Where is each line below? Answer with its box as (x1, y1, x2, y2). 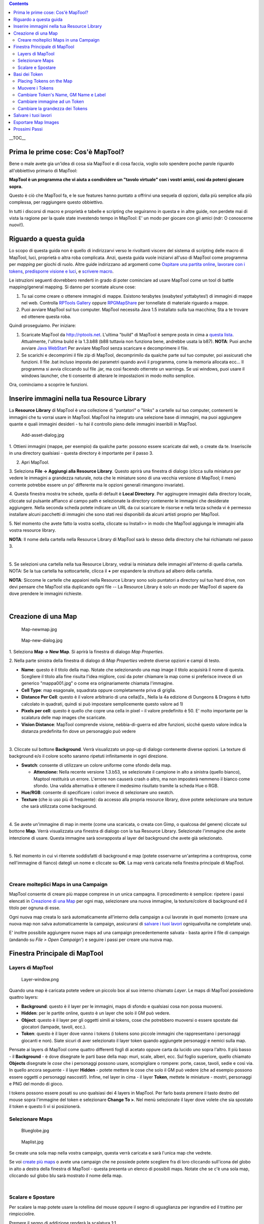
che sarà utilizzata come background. (21, 803, 97, 809)
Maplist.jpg (21, 1139, 44, 1145)
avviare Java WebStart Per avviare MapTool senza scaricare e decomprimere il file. (21, 345, 189, 351)
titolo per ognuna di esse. (9, 905, 61, 911)
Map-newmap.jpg (21, 627, 57, 633)
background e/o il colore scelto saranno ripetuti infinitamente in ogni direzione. (9, 753, 168, 759)
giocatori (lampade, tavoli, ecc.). (21, 1024, 87, 1030)
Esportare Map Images (13, 119, 59, 125)
